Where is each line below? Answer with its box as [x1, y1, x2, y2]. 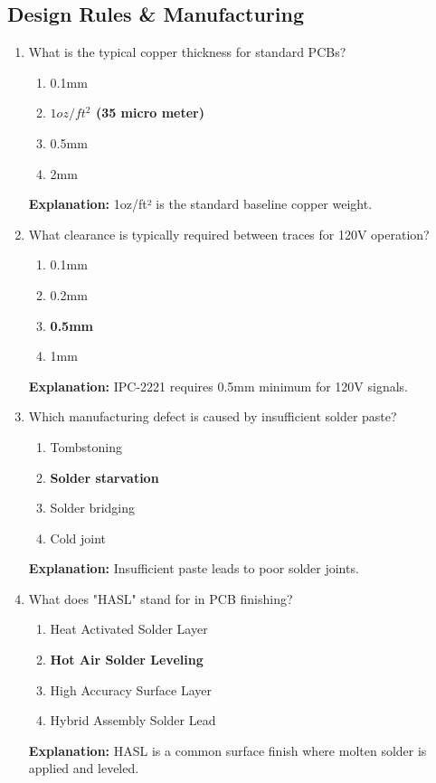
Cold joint [50, 528, 107, 547]
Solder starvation [50, 467, 159, 486]
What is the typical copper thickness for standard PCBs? [28, 42, 346, 61]
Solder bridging [50, 498, 136, 517]
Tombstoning [50, 437, 123, 456]
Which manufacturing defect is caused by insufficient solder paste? [28, 407, 397, 426]
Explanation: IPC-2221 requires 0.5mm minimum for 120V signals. [28, 376, 408, 395]
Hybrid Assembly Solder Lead [50, 711, 216, 730]
